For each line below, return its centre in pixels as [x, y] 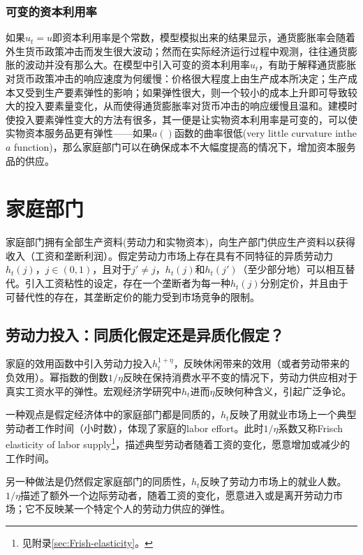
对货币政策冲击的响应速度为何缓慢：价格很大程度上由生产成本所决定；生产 [177, 78]
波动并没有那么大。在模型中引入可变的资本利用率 [137, 65]
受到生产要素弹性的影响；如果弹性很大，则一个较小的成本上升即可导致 [186, 92]
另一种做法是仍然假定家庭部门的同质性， [98, 481]
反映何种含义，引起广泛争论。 [283, 391]
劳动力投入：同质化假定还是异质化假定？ [145, 334]
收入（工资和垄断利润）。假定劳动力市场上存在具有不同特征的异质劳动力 [169, 255]
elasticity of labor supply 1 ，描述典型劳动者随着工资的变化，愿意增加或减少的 [178, 443]
